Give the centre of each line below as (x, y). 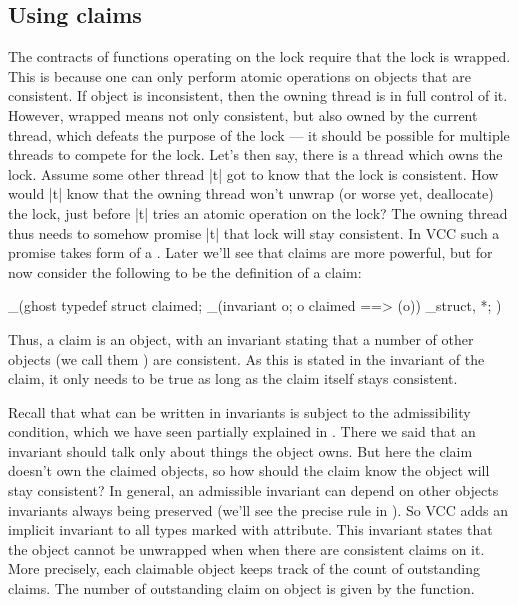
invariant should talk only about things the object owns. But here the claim (240, 450)
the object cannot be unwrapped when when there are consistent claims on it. (246, 548)
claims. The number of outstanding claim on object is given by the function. (241, 588)
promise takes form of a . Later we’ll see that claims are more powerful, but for (250, 252)
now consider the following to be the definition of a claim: (185, 271)
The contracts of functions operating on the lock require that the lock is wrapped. (259, 56)
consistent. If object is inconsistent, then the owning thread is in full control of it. (258, 95)
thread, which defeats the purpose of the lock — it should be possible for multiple (259, 134)
